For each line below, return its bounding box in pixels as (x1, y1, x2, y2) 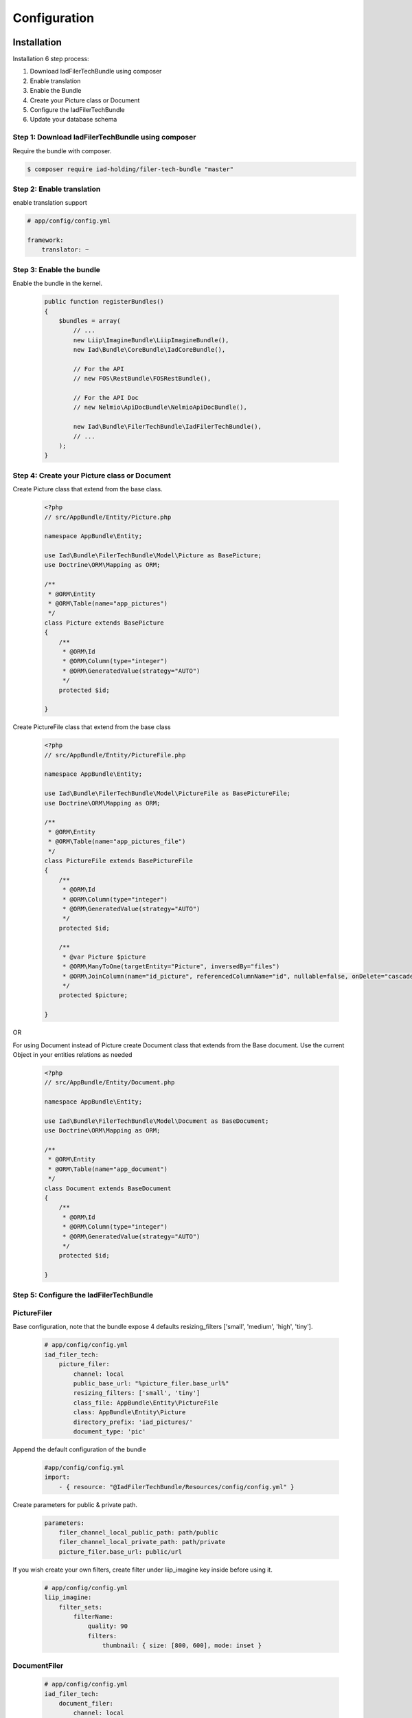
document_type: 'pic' (73, 1427, 146, 1436)
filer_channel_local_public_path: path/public (58, 1529, 219, 1537)
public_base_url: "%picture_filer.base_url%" (73, 1380, 229, 1387)
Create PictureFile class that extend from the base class (12, 723, 171, 731)
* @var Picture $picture (62, 952, 146, 961)
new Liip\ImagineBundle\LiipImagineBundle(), (73, 336, 229, 344)
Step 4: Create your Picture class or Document (12, 471, 171, 480)
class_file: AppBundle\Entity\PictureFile (73, 1398, 219, 1407)
